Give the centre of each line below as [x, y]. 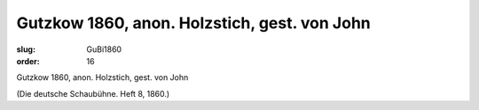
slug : [26, 49]
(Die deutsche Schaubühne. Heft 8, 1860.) [93, 93]
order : [28, 61]
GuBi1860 [104, 49]
